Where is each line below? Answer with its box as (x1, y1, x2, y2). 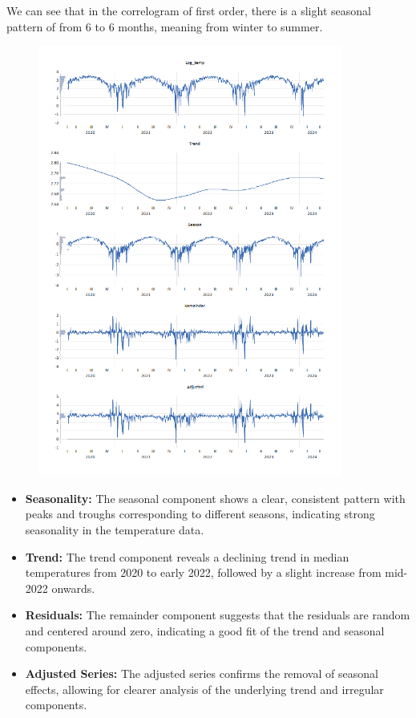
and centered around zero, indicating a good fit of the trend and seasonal (25, 622, 385, 639)
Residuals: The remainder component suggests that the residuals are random (25, 606, 410, 623)
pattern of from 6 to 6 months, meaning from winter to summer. (6, 18, 323, 34)
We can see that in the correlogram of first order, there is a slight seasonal (6, 2, 371, 18)
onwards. (51, 579, 95, 596)
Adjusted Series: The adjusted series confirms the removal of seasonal (25, 665, 378, 682)
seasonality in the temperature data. (25, 521, 204, 538)
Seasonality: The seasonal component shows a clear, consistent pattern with (25, 489, 406, 506)
